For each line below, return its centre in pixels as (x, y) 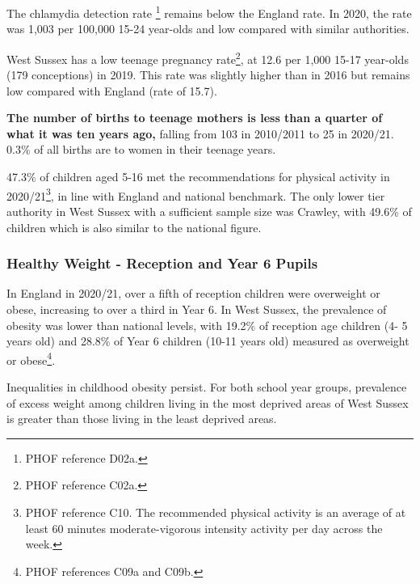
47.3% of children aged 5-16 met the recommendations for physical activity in (198, 177)
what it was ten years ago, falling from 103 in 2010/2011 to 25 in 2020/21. (200, 133)
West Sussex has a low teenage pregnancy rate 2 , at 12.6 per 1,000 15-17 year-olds (208, 57)
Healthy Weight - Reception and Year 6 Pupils (162, 263)
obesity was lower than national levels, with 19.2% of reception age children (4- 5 (207, 325)
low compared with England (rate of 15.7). (112, 90)
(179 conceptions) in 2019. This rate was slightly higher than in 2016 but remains (208, 75)
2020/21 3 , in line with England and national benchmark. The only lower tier (196, 194)
